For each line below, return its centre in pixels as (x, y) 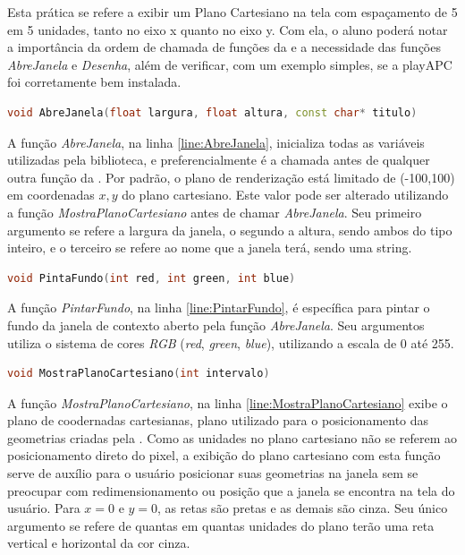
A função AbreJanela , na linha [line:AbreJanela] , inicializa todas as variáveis (216, 142)
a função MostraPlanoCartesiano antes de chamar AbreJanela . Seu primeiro (215, 212)
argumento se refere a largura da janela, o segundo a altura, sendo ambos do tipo (230, 230)
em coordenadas (51, 195)
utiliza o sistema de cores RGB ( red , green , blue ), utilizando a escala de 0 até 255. (231, 342)
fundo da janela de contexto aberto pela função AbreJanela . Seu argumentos (216, 324)
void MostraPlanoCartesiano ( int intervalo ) (139, 374)
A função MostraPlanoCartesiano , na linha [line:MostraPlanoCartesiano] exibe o (228, 402)
